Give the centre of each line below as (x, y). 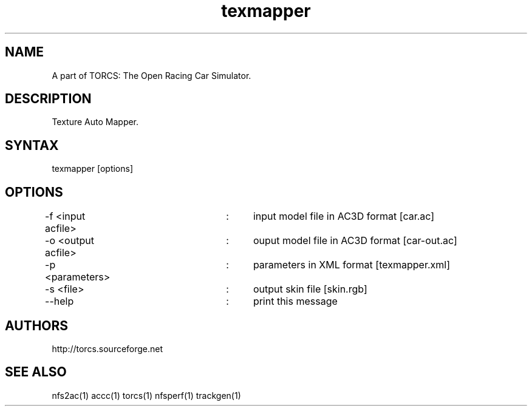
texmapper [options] (93, 169)
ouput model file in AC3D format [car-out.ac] (355, 241)
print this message (295, 301)
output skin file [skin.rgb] (310, 289)
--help (60, 301)
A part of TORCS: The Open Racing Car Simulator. (152, 75)
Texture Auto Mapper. (95, 122)
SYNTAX (32, 145)
